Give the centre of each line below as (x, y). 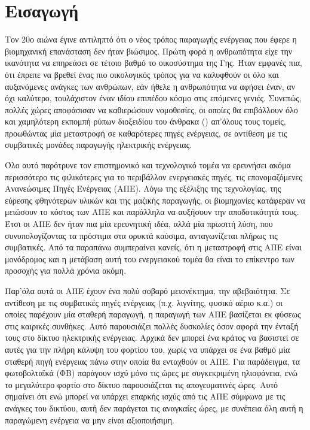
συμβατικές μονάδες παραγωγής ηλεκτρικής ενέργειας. (99, 145)
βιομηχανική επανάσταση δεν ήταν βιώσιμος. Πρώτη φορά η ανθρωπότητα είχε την (149, 51)
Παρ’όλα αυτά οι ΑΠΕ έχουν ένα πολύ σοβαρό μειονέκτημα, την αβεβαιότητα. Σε (148, 290)
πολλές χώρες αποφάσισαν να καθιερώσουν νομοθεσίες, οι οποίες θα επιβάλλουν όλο (151, 109)
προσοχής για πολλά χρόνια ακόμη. (66, 270)
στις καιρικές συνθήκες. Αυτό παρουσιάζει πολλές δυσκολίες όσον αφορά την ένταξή (152, 325)
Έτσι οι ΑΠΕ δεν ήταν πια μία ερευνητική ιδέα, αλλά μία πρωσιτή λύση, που (139, 224)
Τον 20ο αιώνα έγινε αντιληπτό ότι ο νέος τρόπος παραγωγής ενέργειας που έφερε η (151, 39)
